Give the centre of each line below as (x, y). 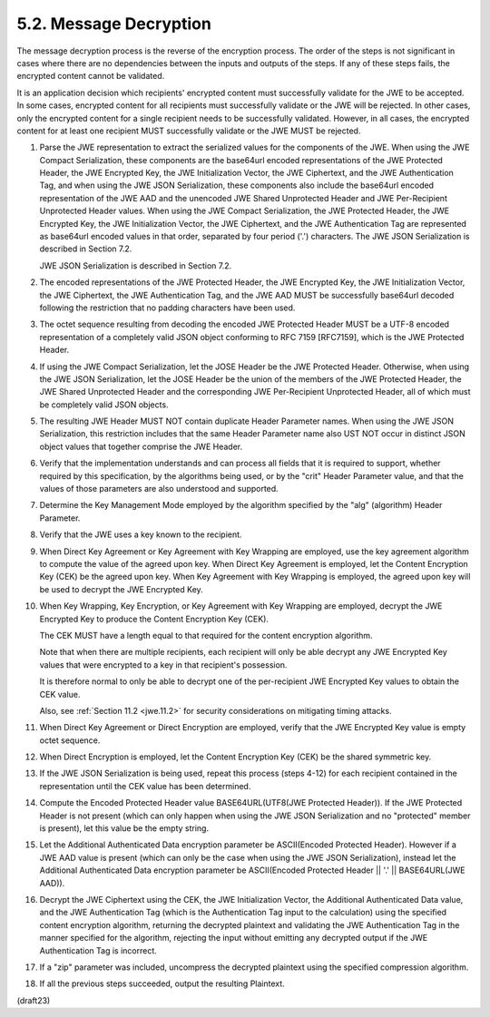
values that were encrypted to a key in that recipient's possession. (163, 665)
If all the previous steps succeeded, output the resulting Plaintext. (162, 983)
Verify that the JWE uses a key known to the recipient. (141, 534)
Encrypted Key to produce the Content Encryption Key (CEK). (154, 619)
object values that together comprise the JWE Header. (141, 446)
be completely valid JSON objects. (104, 405)
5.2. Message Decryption (114, 24)
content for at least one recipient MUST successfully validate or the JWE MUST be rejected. (189, 131)
